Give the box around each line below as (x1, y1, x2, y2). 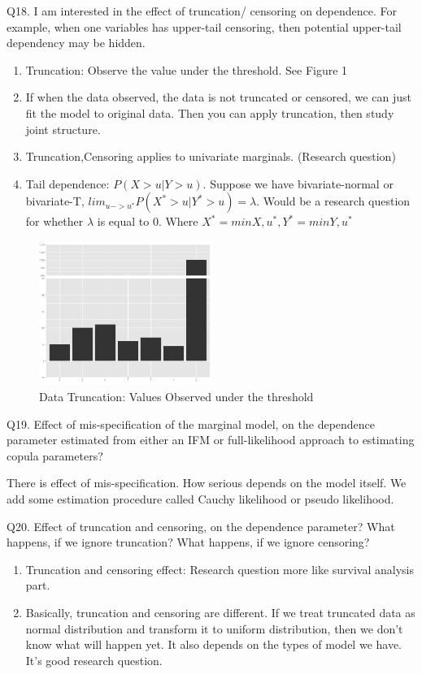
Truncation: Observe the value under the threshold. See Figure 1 (25, 61, 348, 78)
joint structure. (25, 120, 101, 137)
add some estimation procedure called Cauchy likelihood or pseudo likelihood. (7, 490, 394, 507)
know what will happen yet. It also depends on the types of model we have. (25, 636, 402, 653)
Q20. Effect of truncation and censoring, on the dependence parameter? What (7, 517, 395, 534)
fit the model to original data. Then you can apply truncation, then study (25, 104, 394, 121)
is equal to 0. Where (97, 213, 198, 230)
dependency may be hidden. (7, 34, 146, 51)
